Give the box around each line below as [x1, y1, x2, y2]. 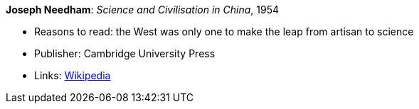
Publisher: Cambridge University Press [34, 47, 216, 59]
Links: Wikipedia [34, 69, 111, 81]
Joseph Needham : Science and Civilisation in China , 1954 [6, 4, 280, 16]
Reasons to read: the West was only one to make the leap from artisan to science [34, 25, 414, 38]
